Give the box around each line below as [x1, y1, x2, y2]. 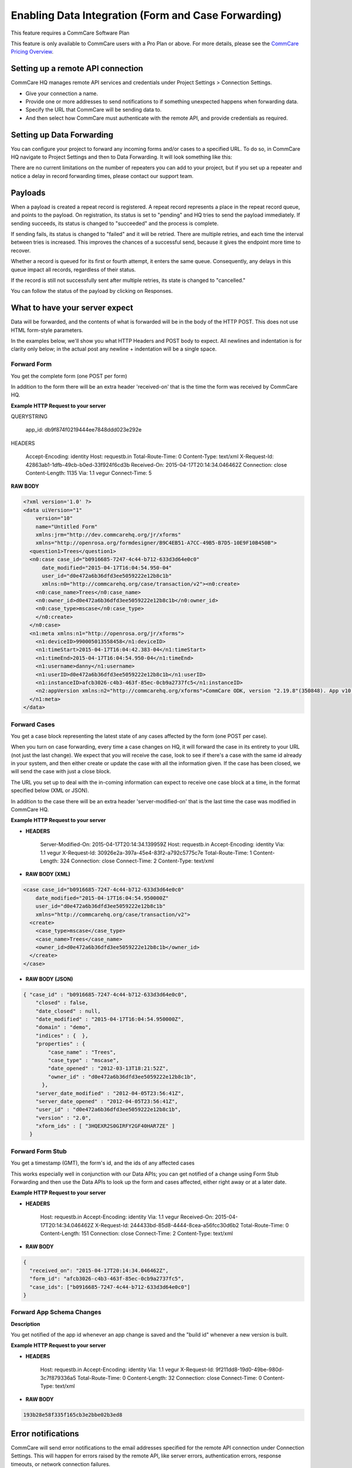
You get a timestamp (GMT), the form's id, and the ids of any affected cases [11, 1160, 195, 1167]
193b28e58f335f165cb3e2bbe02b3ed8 [23, 1412, 123, 1418]
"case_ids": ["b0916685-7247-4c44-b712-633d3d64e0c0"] [29, 1284, 191, 1290]
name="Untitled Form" [35, 523, 98, 530]
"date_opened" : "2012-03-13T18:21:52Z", [48, 1065, 169, 1072]
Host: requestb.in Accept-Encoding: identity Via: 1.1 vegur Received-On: [40, 1213, 214, 1221]
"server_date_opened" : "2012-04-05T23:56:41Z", [35, 1098, 178, 1105]
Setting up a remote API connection [11, 63, 144, 73]
